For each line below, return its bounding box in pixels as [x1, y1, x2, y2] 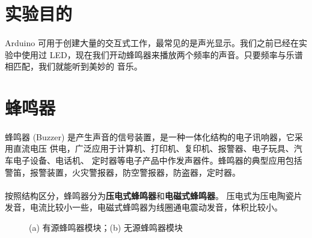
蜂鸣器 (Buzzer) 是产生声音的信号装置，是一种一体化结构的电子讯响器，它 [5, 130, 295, 143]
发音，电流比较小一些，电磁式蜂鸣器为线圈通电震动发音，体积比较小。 [5, 201, 283, 213]
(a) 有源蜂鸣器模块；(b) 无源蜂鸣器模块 [29, 221, 183, 233]
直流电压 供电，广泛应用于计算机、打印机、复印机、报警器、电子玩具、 [13, 142, 294, 155]
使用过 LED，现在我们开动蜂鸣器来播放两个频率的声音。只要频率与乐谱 [21, 48, 303, 61]
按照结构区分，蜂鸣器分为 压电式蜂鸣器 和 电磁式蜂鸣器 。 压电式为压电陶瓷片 [5, 189, 302, 201]
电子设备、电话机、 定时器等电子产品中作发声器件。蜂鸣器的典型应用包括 [13, 153, 302, 166]
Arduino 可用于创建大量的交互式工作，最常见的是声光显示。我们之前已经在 [5, 36, 299, 49]
